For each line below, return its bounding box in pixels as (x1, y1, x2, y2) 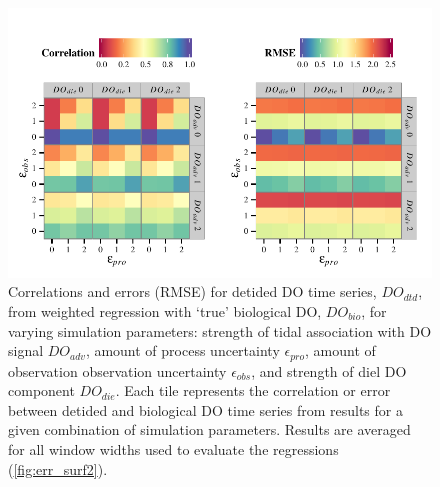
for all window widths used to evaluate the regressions (8, 439, 339, 460)
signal (8, 340, 44, 361)
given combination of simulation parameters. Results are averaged (8, 419, 411, 440)
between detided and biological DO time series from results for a (8, 399, 403, 420)
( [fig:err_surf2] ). (8, 458, 108, 479)
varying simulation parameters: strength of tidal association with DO (8, 320, 432, 341)
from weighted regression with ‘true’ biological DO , (8, 301, 322, 321)
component (8, 380, 75, 401)
